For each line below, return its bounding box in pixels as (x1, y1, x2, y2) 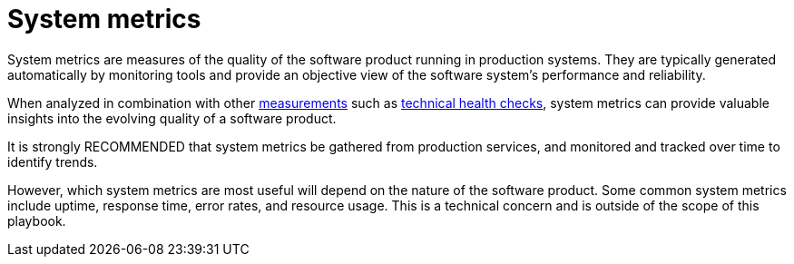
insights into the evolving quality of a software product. (7, 110, 337, 126)
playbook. (7, 212, 66, 229)
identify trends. (7, 153, 98, 170)
